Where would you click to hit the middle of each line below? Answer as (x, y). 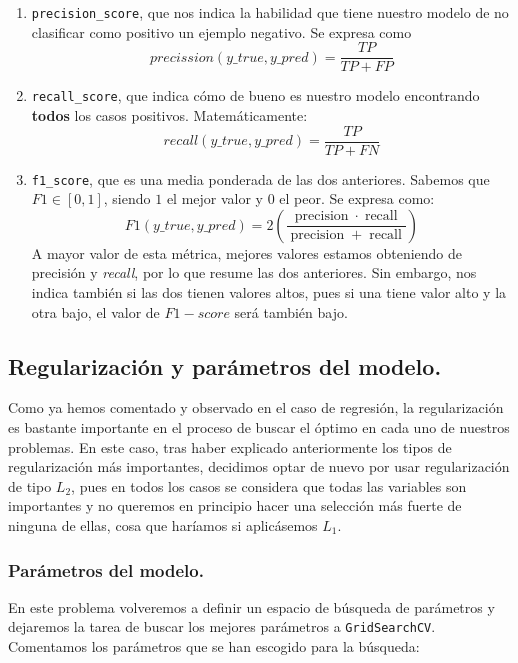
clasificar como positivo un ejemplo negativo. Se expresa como (221, 31)
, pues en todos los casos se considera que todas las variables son (269, 485)
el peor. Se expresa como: (357, 198)
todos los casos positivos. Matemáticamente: (169, 114)
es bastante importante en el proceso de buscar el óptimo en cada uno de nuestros (259, 427)
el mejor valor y (215, 198)
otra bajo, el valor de (95, 311)
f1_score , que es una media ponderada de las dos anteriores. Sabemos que (260, 178)
